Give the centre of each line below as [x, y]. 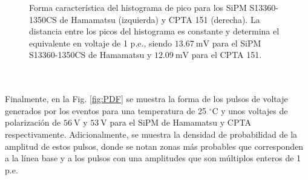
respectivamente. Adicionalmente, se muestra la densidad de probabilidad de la [151, 134]
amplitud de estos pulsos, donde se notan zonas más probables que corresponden [154, 146]
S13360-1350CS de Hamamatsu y [90, 55]
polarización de [33, 122]
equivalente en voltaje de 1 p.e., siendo [101, 43]
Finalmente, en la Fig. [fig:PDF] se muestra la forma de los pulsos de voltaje [146, 99]
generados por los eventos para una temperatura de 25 [106, 110]
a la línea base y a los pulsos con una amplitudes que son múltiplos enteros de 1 [153, 158]
